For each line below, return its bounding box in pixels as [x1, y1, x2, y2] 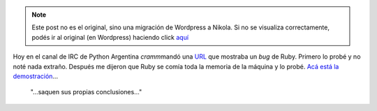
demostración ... [13, 72, 59, 80]
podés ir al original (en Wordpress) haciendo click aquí [31, 33, 188, 41]
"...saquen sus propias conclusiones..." [30, 88, 142, 96]
